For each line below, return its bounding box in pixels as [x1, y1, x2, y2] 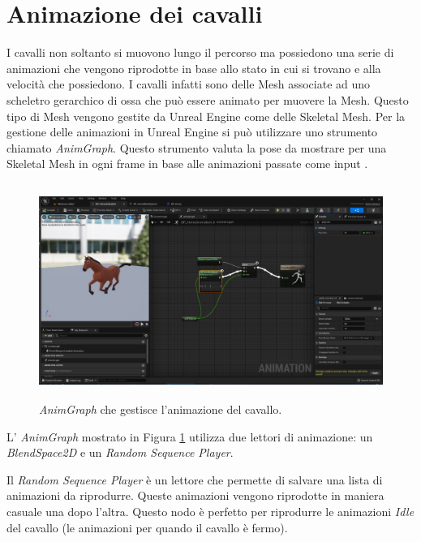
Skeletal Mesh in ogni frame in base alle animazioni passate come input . [6, 155, 368, 172]
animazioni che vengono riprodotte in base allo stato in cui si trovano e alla [6, 59, 381, 76]
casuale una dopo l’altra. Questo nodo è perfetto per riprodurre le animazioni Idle [6, 503, 415, 519]
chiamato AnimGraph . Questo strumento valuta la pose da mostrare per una [6, 139, 387, 156]
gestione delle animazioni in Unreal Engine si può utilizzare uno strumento [6, 123, 378, 140]
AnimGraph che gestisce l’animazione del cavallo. [39, 401, 282, 418]
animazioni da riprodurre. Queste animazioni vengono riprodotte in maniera [6, 487, 384, 504]
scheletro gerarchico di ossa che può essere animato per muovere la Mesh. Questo [6, 91, 409, 108]
